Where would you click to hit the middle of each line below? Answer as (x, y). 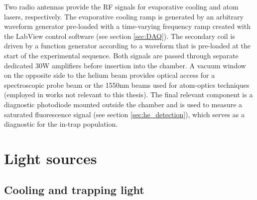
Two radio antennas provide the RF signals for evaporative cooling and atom (121, 6)
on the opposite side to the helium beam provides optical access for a (110, 75)
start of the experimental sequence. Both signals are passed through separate (121, 55)
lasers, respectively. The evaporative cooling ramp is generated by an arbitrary (124, 16)
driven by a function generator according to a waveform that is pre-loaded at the (127, 46)
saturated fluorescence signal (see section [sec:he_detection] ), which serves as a (124, 114)
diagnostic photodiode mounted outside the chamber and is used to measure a (123, 104)
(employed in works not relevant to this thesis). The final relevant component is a (128, 95)
